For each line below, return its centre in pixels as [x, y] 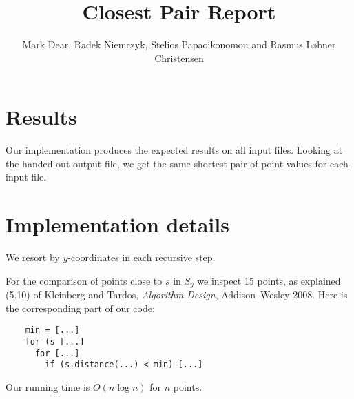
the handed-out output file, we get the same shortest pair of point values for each [177, 163]
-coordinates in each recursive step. [142, 257]
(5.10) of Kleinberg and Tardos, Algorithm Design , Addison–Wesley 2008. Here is [177, 295]
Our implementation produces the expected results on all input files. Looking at [174, 150]
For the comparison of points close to [84, 280]
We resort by [33, 257]
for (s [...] [55, 342]
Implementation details [117, 224]
